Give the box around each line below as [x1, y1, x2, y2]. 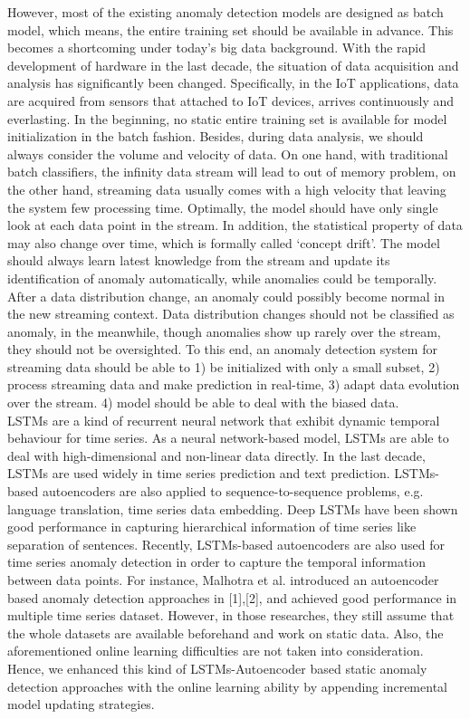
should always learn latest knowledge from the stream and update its [7, 251, 390, 270]
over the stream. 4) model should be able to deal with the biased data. [7, 393, 399, 412]
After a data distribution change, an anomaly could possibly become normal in [7, 286, 445, 305]
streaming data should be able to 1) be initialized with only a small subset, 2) [7, 357, 440, 376]
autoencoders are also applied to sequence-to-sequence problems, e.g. [42, 482, 424, 501]
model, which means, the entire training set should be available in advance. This [7, 20, 454, 39]
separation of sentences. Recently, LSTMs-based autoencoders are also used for [7, 534, 445, 553]
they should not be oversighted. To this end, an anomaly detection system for [7, 340, 437, 359]
